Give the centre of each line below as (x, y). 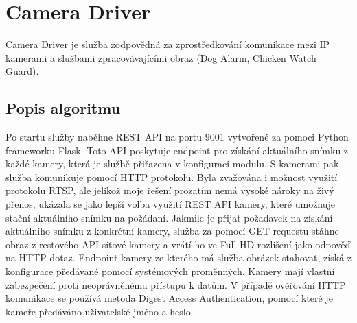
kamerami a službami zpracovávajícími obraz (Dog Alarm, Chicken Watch (161, 57)
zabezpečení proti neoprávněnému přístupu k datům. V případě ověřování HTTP (176, 284)
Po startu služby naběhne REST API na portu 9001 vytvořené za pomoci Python (177, 137)
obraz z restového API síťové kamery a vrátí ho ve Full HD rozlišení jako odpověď (178, 244)
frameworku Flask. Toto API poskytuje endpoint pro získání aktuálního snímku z (177, 150)
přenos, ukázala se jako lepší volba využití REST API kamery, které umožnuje (171, 204)
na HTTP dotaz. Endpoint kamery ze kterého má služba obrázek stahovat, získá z (178, 258)
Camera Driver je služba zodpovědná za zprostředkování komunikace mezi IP (168, 44)
